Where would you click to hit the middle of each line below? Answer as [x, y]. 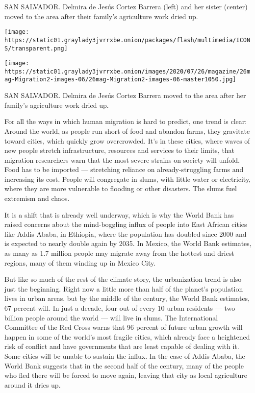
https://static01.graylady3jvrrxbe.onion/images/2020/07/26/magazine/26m [127, 71]
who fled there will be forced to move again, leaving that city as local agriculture [126, 375]
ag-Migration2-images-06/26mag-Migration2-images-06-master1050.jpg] [120, 80]
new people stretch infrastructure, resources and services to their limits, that [120, 150]
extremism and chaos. [37, 198]
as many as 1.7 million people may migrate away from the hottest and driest [119, 253]
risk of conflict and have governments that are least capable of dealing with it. [122, 346]
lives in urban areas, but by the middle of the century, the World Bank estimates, [127, 298]
